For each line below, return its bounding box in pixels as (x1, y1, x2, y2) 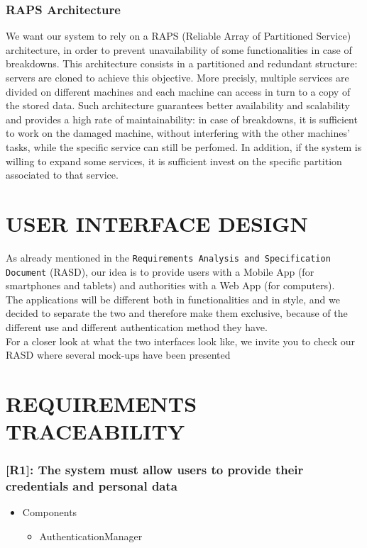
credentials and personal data (6, 477, 177, 495)
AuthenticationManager (39, 529, 143, 544)
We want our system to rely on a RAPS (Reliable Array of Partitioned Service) (6, 28, 351, 43)
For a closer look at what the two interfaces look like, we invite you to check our (6, 333, 356, 348)
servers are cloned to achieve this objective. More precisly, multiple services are (6, 70, 349, 84)
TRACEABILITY (6, 417, 185, 446)
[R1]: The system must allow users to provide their (6, 461, 304, 479)
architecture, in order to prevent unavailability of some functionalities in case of (6, 42, 352, 57)
